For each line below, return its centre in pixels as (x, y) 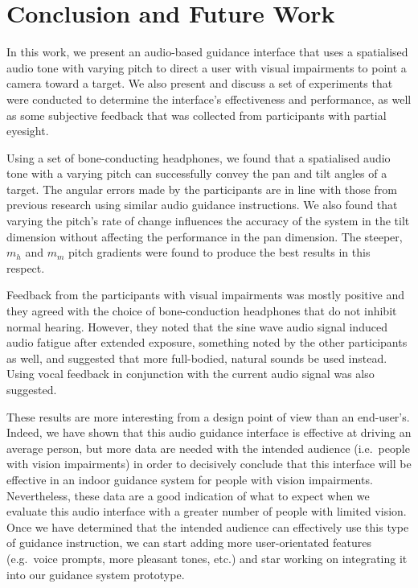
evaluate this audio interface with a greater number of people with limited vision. (207, 511)
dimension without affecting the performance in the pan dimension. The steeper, (205, 236)
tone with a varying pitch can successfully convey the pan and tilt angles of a (197, 173)
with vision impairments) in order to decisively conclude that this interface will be (209, 464)
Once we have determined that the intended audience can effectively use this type (208, 526)
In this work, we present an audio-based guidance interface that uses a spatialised (207, 52)
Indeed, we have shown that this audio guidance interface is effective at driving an (209, 432)
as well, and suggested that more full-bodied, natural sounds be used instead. (197, 358)
